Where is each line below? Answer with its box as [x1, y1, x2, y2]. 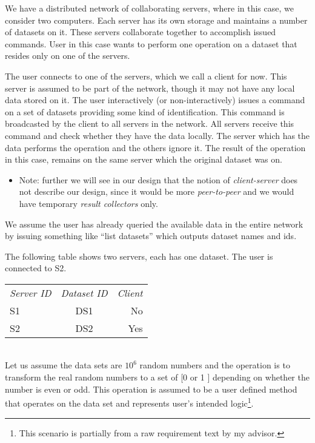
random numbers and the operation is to [139, 359, 290, 371]
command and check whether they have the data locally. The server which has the [5, 129, 310, 141]
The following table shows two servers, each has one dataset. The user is [5, 249, 273, 262]
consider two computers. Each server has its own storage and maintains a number [5, 13, 308, 26]
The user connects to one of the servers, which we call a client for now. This [5, 69, 287, 82]
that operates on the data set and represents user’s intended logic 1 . [5, 395, 254, 409]
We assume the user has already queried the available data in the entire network [5, 217, 303, 230]
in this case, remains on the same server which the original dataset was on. [5, 153, 282, 166]
